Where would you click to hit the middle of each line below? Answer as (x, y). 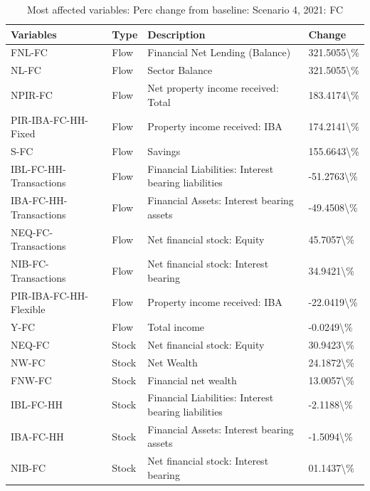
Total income (176, 327)
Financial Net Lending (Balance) (219, 52)
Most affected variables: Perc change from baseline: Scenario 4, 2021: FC (185, 9)
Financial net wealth (192, 380)
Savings (164, 151)
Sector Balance (180, 70)
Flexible (28, 309)
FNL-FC (29, 52)
